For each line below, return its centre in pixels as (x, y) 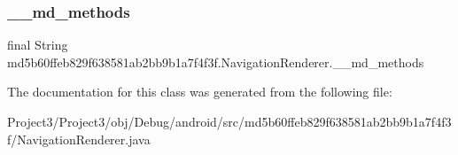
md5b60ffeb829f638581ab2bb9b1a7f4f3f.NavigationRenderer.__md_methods (216, 62)
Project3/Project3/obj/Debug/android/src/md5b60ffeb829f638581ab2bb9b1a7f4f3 (229, 121)
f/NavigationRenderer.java (79, 139)
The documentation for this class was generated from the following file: (200, 92)
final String (38, 45)
